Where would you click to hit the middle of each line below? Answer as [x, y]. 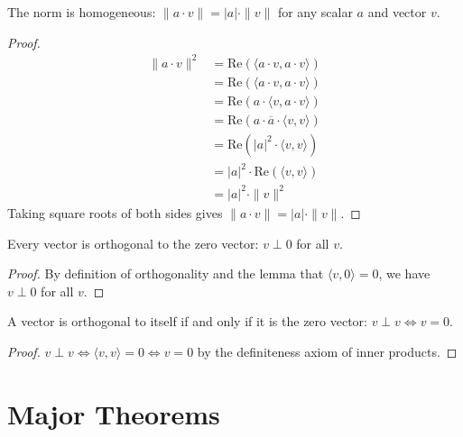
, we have [404, 273]
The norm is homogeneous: [82, 12]
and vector [397, 12]
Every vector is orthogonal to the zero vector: [133, 243]
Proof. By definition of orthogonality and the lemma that [166, 273]
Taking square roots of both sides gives [115, 212]
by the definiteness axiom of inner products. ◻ [327, 351]
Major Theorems [114, 413]
